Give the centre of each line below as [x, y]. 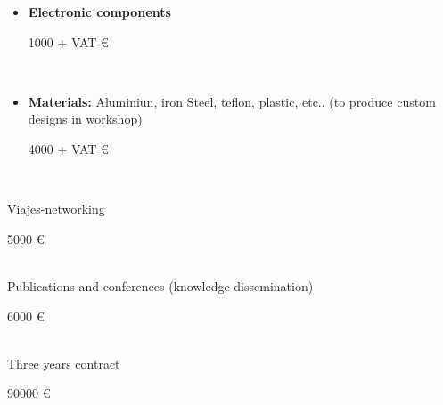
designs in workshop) [85, 119]
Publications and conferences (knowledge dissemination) [160, 285]
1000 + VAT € [68, 41]
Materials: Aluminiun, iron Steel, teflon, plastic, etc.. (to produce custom [232, 101]
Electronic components [99, 12]
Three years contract [64, 363]
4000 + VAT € [68, 148]
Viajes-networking [56, 209]
